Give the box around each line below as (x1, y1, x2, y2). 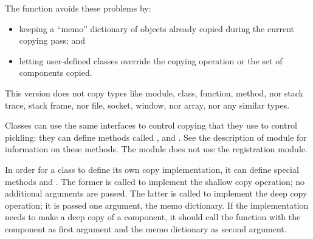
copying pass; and (19, 34, 86, 47)
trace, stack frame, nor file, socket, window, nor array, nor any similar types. (5, 98, 290, 111)
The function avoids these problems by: (5, 2, 151, 14)
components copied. (19, 66, 92, 79)
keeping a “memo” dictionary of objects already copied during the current (19, 22, 294, 35)
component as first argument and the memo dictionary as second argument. (5, 222, 287, 235)
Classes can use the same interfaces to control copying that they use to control (5, 119, 297, 132)
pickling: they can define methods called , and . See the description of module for (5, 130, 307, 143)
